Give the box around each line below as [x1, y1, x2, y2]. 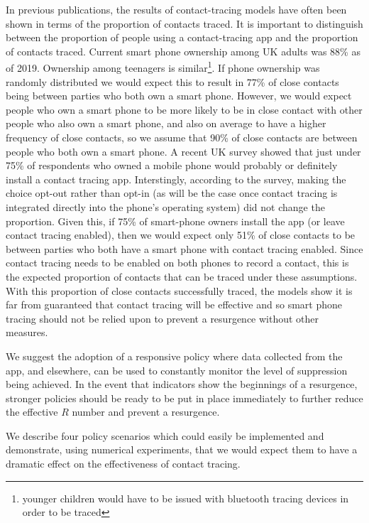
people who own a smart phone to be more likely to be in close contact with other [6, 102, 363, 117]
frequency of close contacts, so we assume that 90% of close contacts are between [6, 130, 358, 144]
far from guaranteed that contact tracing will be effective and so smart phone [6, 297, 342, 312]
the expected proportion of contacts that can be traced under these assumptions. [6, 269, 358, 284]
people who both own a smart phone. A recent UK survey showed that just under [6, 144, 361, 158]
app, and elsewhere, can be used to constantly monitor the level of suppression [6, 362, 348, 377]
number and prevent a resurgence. [72, 404, 220, 419]
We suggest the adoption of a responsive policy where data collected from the [6, 348, 343, 363]
